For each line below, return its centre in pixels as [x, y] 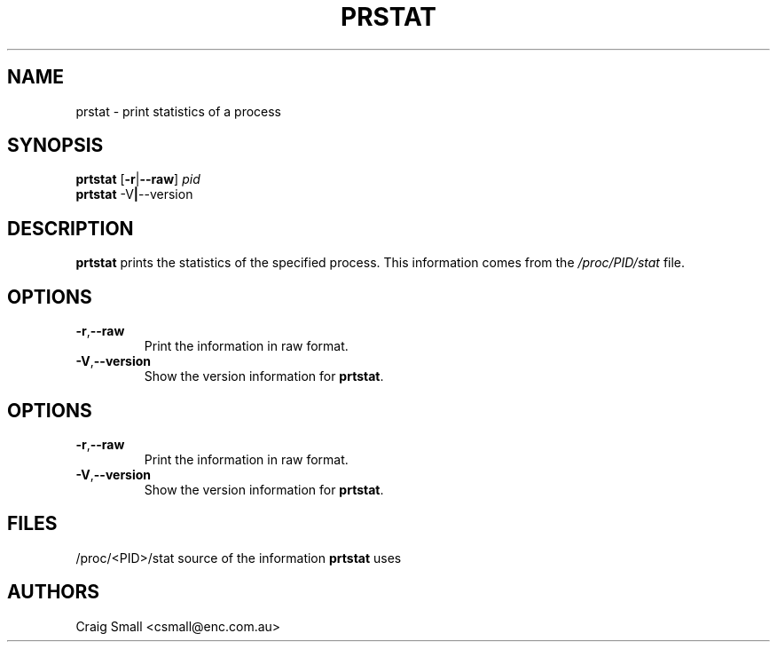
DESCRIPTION [71, 228]
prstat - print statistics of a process [178, 111]
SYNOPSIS [55, 146]
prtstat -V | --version [134, 194]
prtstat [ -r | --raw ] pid [138, 179]
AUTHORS [54, 592]
